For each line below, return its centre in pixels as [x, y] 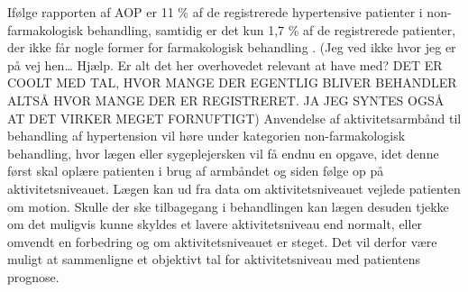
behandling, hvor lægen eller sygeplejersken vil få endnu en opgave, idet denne [223, 153]
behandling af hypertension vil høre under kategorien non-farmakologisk [206, 136]
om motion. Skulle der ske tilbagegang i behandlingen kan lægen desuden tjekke [228, 206]
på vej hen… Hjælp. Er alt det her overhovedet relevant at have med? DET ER [225, 64]
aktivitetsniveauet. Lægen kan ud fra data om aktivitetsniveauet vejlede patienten [234, 188]
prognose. [33, 276]
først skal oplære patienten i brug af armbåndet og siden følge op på [196, 171]
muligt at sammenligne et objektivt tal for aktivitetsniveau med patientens [214, 259]
